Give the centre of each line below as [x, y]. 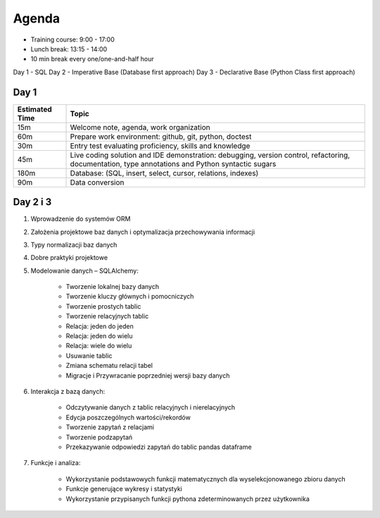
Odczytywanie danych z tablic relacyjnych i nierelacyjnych [151, 407]
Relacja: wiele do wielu [99, 346]
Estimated [34, 109]
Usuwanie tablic [89, 355]
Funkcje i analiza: [56, 463]
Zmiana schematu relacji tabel [109, 366]
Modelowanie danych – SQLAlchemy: [84, 271]
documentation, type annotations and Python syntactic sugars [173, 164]
